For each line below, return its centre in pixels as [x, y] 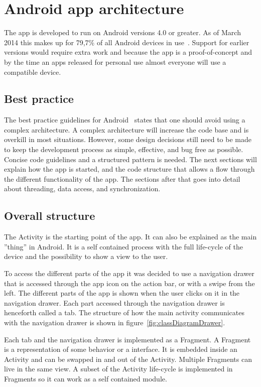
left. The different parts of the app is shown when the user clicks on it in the [122, 293]
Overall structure [50, 216]
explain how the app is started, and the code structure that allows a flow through [129, 169]
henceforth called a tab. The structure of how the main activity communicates [124, 312]
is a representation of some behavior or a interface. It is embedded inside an [121, 349]
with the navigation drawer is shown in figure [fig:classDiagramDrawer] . [115, 322]
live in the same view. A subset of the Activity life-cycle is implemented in [118, 369]
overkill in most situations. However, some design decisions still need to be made [128, 139]
